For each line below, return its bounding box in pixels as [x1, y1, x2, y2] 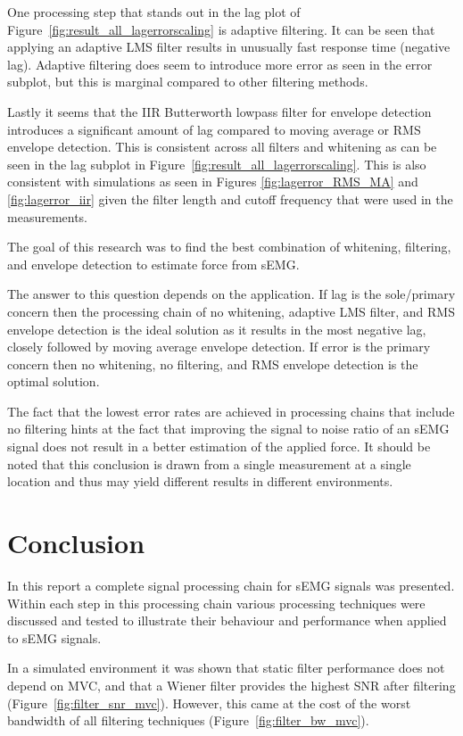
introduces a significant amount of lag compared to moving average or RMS [7, 120, 421, 138]
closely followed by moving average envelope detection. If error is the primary [7, 337, 431, 356]
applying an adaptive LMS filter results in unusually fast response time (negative [7, 37, 451, 56]
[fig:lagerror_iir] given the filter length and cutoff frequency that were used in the [7, 189, 453, 208]
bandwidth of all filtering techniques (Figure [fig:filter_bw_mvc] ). [7, 711, 369, 730]
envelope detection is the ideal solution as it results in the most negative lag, [7, 319, 426, 338]
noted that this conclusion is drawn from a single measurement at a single [7, 454, 411, 473]
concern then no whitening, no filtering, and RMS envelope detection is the [7, 354, 418, 373]
